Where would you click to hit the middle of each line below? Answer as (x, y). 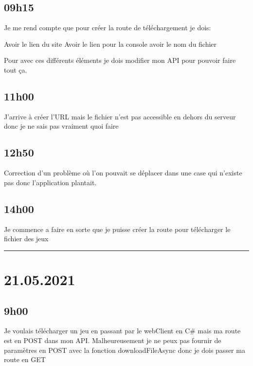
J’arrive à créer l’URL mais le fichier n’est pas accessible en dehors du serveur (120, 116)
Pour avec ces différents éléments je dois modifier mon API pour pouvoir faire (120, 60)
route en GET (25, 359)
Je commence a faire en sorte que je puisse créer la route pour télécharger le (117, 229)
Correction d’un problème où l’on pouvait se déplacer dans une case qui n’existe (123, 173)
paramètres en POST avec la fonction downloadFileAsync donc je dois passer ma (125, 350)
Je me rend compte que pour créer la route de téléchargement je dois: (108, 28)
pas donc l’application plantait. (50, 182)
